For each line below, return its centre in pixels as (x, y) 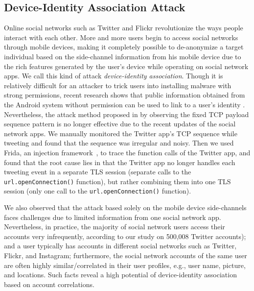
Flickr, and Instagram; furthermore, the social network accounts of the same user (126, 255)
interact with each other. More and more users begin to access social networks (121, 37)
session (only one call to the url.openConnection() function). (98, 191)
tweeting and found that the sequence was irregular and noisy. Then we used (119, 143)
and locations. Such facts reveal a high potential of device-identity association (120, 275)
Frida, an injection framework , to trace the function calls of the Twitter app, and (127, 152)
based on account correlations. (49, 284)
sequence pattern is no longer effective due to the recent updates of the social (120, 124)
